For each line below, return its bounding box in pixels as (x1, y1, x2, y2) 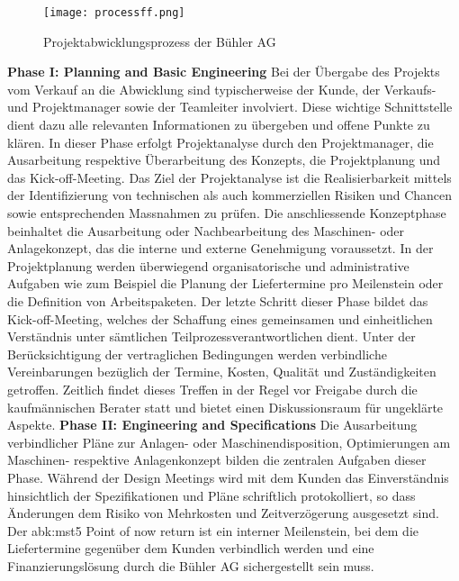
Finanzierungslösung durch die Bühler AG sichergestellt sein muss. (7, 556, 374, 575)
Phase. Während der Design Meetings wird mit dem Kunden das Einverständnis (7, 468, 449, 486)
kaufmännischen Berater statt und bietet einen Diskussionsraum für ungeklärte (7, 397, 444, 416)
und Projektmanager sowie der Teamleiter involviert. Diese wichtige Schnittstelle (7, 97, 453, 116)
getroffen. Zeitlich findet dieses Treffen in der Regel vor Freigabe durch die (7, 379, 418, 398)
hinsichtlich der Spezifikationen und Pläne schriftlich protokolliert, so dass (7, 486, 416, 504)
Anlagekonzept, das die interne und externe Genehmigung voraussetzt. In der (7, 239, 434, 258)
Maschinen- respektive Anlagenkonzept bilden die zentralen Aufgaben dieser (7, 450, 427, 469)
